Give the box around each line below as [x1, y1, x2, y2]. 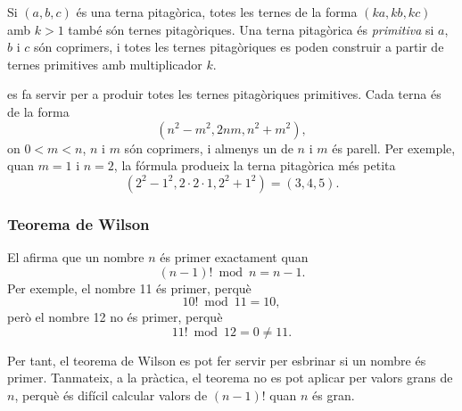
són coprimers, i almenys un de [124, 138, 293, 157]
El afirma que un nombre [7, 247, 144, 266]
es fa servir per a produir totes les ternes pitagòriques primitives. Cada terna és [7, 85, 441, 103]
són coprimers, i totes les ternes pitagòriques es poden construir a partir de [33, 37, 444, 56]
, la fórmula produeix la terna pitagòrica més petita [113, 156, 396, 175]
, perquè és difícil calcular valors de [14, 385, 208, 404]
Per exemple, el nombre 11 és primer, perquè [7, 278, 252, 297]
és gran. [312, 385, 355, 404]
